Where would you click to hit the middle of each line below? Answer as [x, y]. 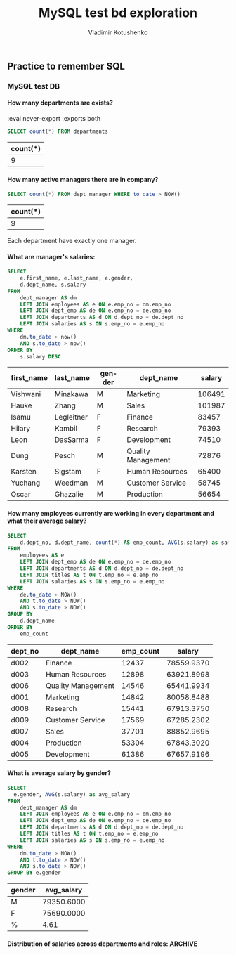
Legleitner [71, 417]
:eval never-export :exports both [54, 119]
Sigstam [68, 472]
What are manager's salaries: [51, 256]
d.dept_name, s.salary [53, 285]
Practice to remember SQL [66, 66]
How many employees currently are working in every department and [111, 514]
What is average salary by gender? [59, 773]
